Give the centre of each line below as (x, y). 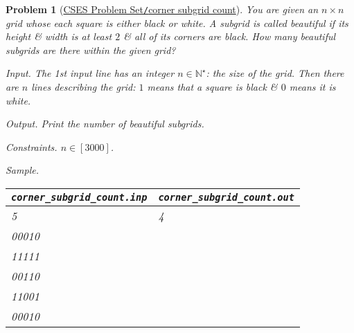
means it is (312, 87)
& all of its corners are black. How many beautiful (230, 36)
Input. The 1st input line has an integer (90, 73)
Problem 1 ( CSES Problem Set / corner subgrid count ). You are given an (162, 9)
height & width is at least (59, 36)
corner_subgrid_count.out (226, 197)
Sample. (22, 170)
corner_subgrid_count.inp (79, 197)
